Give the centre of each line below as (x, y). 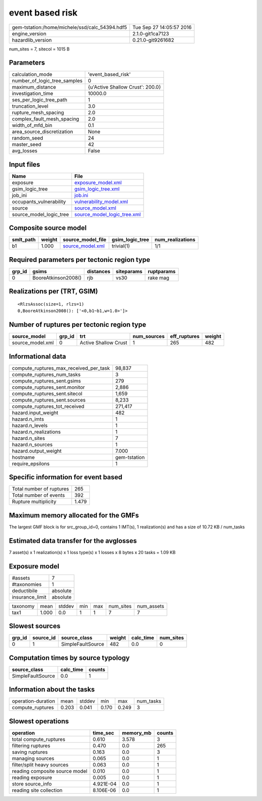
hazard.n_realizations (36, 432)
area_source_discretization (42, 132)
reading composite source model (49, 771)
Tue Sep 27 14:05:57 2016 (162, 27)
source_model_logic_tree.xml (107, 214)
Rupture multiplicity (34, 502)
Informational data (38, 356)
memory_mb (137, 733)
